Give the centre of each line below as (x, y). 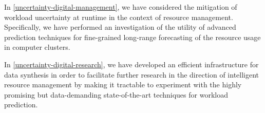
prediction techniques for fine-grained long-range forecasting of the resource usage (132, 37)
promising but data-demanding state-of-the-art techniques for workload (116, 94)
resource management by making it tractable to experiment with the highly (123, 84)
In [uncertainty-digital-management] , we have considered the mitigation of (121, 7)
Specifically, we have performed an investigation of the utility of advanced (120, 27)
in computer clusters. (37, 47)
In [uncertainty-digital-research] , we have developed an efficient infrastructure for (131, 64)
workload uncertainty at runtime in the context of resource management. (119, 17)
